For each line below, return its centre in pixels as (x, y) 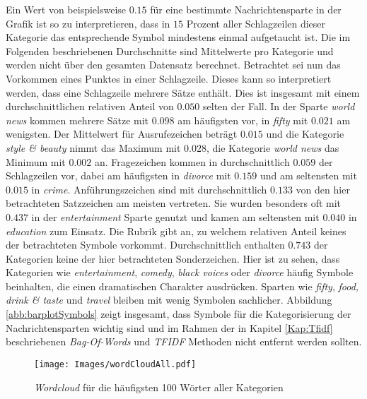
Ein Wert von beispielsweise (66, 9)
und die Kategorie (305, 134)
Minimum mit (36, 161)
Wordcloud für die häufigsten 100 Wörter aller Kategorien (159, 387)
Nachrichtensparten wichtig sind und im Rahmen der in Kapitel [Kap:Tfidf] (169, 327)
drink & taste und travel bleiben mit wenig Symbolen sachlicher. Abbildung (169, 300)
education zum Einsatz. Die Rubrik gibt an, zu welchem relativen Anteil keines (176, 231)
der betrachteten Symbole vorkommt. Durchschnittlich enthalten (145, 245)
